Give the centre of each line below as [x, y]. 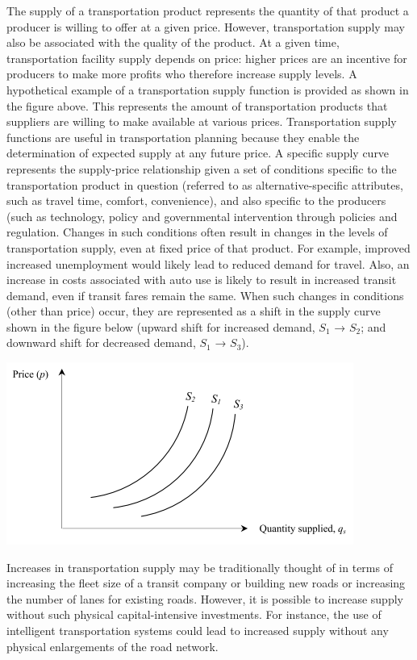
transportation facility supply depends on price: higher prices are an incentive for [207, 58]
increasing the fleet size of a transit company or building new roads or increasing [206, 583]
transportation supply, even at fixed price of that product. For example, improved [208, 247]
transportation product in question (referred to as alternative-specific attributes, [205, 184]
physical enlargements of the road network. [113, 646]
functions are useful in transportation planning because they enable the [183, 137]
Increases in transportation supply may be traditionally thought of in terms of [200, 567]
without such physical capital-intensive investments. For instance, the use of [194, 614]
